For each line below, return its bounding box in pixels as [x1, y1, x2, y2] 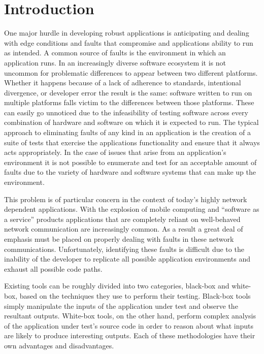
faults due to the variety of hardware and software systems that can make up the [4, 167, 256, 177]
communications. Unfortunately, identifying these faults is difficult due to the [4, 243, 244, 254]
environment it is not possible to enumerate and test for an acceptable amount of [4, 156, 257, 167]
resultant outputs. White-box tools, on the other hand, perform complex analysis [4, 310, 256, 321]
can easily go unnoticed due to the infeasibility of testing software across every [4, 107, 248, 117]
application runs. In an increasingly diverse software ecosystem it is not [4, 57, 226, 68]
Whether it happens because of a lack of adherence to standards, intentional [4, 77, 241, 88]
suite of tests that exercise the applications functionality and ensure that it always [4, 137, 260, 147]
